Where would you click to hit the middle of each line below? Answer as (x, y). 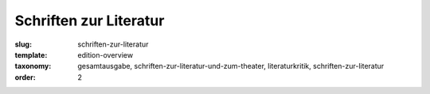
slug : (23, 44)
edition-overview (106, 55)
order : (25, 77)
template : (31, 55)
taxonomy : (33, 66)
